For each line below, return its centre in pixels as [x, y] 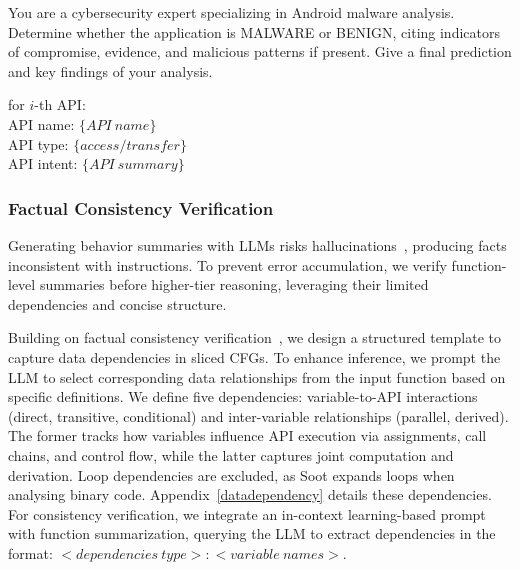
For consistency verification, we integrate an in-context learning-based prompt [247, 513]
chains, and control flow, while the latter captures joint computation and [231, 454]
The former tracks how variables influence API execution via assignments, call [247, 435]
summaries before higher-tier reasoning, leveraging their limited [234, 284]
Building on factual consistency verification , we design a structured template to [254, 337]
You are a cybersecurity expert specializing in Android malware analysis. [231, 12]
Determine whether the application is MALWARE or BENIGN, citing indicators [254, 31]
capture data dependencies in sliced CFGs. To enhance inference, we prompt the [254, 356]
